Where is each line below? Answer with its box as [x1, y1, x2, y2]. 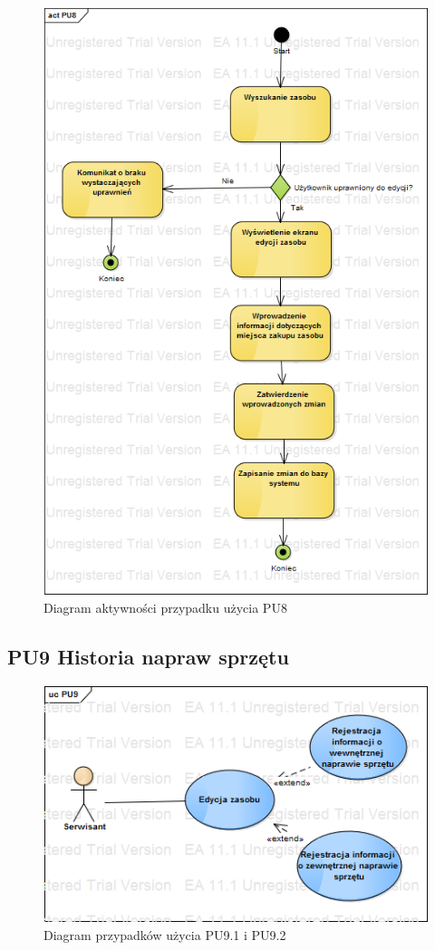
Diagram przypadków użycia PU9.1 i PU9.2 [43, 926, 286, 945]
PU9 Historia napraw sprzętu [7, 642, 289, 670]
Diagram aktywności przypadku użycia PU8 [43, 597, 287, 616]
